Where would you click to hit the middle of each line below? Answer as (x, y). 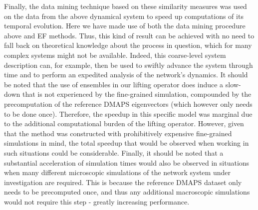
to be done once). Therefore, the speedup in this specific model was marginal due (128, 113)
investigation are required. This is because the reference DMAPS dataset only (123, 182)
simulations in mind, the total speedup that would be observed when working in (127, 143)
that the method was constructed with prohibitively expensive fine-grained (118, 133)
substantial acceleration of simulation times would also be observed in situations (127, 162)
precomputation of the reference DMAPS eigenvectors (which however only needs (128, 104)
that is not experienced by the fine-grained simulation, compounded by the (137, 94)
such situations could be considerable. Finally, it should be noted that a (114, 152)
